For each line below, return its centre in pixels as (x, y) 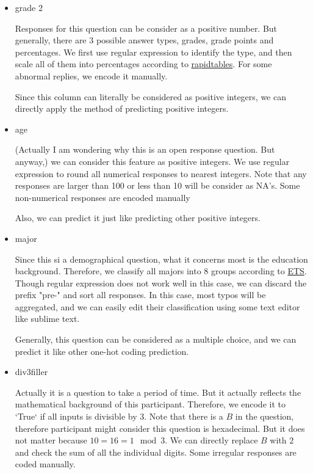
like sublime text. (47, 319)
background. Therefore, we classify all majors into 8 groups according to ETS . (161, 271)
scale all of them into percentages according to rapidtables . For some (143, 64)
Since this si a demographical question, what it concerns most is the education (161, 259)
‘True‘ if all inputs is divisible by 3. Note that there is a (119, 416)
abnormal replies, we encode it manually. (91, 75)
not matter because (51, 440)
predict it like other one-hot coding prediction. (102, 351)
